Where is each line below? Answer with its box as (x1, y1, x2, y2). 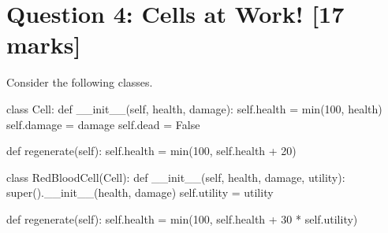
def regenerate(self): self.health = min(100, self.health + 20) (6, 142, 297, 159)
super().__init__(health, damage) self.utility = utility (6, 184, 274, 201)
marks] (6, 28, 81, 61)
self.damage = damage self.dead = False (6, 116, 200, 132)
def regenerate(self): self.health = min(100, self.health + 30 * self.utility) (6, 210, 358, 227)
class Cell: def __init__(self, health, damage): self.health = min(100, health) (6, 100, 382, 116)
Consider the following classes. (6, 74, 153, 91)
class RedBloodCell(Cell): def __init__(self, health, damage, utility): (6, 168, 345, 185)
